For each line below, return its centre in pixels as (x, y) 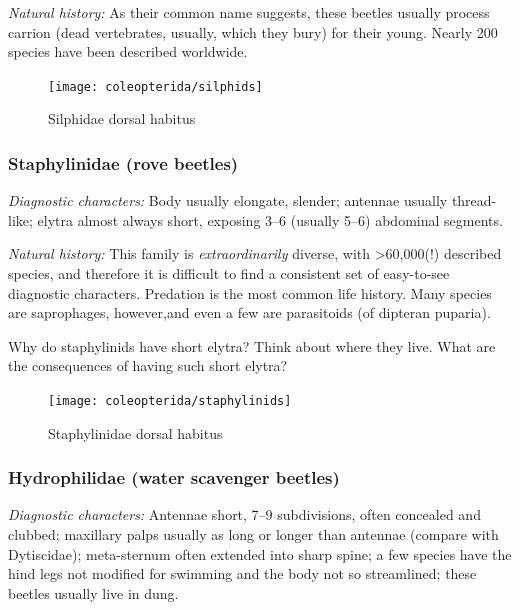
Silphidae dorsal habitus (122, 118)
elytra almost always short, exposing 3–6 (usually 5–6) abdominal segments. (270, 219)
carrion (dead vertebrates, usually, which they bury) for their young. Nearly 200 (253, 31)
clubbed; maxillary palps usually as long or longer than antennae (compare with (253, 534)
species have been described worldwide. (128, 51)
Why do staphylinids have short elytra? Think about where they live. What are (252, 345)
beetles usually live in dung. (93, 592)
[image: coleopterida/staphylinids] (170, 401)
